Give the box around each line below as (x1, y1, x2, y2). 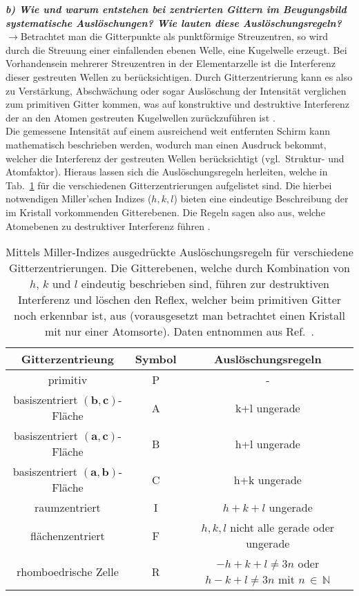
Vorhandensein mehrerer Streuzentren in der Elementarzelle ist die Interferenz (6, 56, 336, 70)
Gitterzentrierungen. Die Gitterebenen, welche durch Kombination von (8, 260, 351, 276)
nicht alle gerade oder (230, 519, 335, 536)
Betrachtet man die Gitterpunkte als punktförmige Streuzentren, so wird (20, 29, 328, 44)
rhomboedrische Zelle (17, 563, 119, 579)
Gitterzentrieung (21, 351, 114, 367)
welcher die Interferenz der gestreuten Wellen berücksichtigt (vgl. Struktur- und (6, 151, 345, 165)
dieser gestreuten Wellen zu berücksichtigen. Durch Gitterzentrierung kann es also (6, 69, 353, 84)
